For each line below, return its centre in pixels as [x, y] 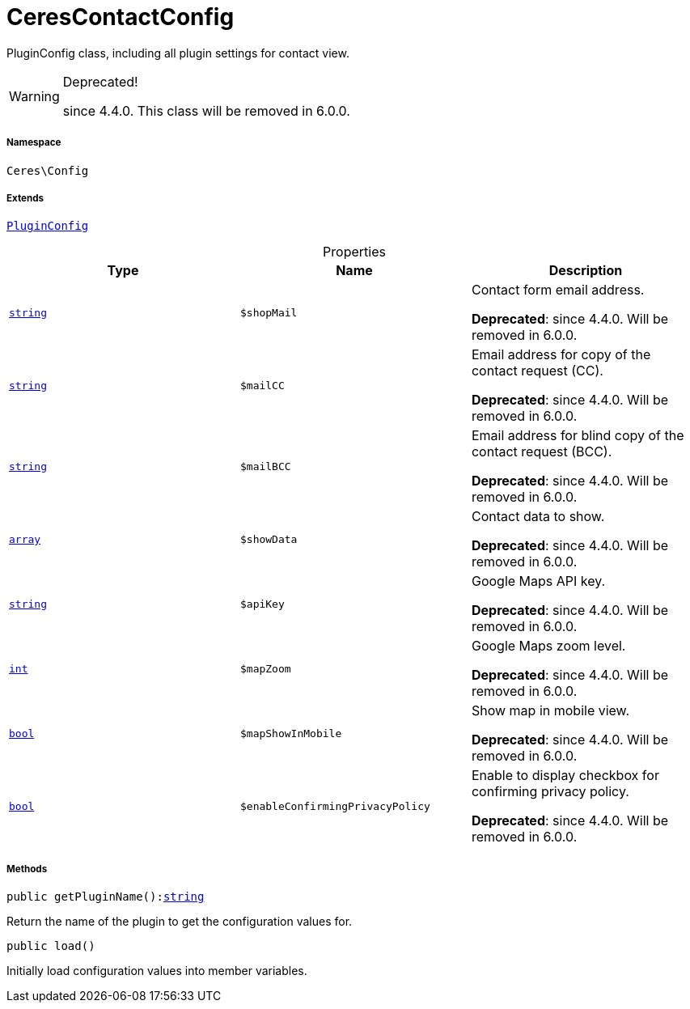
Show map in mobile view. [550, 711]
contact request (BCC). [542, 452]
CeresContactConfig [121, 17]
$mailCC [262, 385]
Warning [34, 96]
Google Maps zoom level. [548, 646]
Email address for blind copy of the [578, 436]
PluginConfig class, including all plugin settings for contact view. [178, 53]
